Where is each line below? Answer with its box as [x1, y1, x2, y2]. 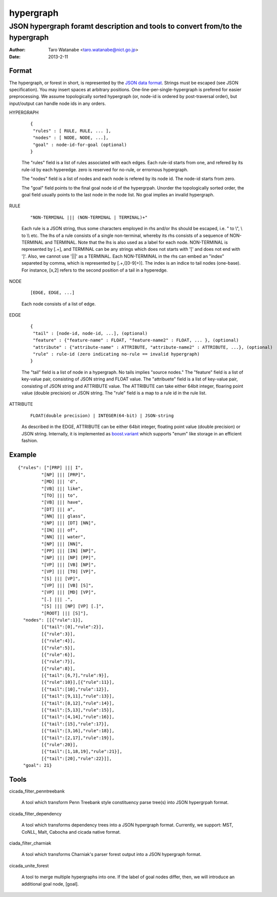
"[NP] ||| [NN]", [41, 541, 84, 547]
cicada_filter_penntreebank [9, 788, 65, 794]
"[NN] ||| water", [41, 534, 86, 540]
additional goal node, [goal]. [21, 881, 79, 887]
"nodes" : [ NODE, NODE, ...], [33, 135, 109, 141]
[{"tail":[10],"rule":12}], [41, 686, 110, 692]
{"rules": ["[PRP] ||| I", [18, 465, 84, 471]
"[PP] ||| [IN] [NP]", [41, 548, 96, 554]
